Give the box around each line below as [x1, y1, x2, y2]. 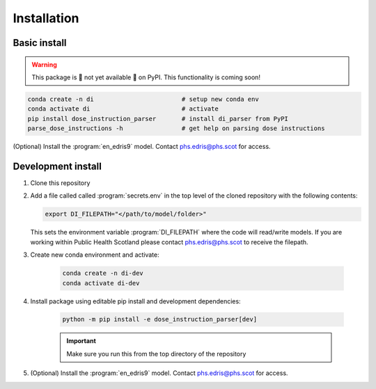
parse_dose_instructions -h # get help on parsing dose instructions [27, 125, 325, 132]
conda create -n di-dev [62, 269, 144, 278]
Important [66, 337, 97, 345]
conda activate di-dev [62, 279, 140, 287]
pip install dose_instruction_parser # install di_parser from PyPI [27, 115, 289, 122]
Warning [31, 60, 57, 69]
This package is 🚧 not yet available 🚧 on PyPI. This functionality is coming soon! [31, 73, 261, 81]
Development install [13, 160, 102, 172]
